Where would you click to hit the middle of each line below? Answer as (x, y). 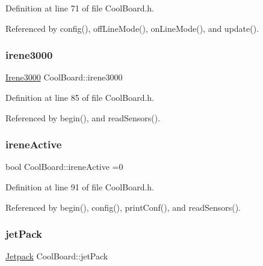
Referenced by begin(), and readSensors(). (83, 117)
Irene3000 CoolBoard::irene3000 (64, 77)
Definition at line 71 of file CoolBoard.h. (80, 8)
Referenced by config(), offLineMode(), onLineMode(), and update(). (132, 28)
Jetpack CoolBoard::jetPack (57, 256)
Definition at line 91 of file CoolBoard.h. (80, 187)
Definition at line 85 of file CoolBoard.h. (80, 97)
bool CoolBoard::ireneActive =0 (64, 167)
